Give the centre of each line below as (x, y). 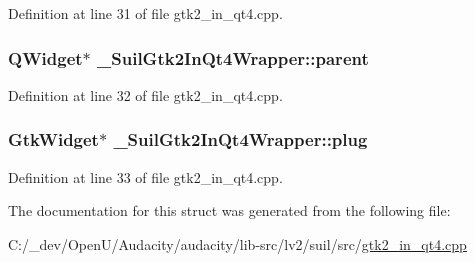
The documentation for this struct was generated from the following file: (229, 210)
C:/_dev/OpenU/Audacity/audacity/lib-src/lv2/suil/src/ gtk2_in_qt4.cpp (237, 243)
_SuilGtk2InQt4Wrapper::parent (233, 57)
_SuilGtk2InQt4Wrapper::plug (240, 139)
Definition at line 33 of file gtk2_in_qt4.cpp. (145, 176)
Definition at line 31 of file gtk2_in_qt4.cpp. (145, 13)
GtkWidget (53, 139)
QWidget (45, 57)
